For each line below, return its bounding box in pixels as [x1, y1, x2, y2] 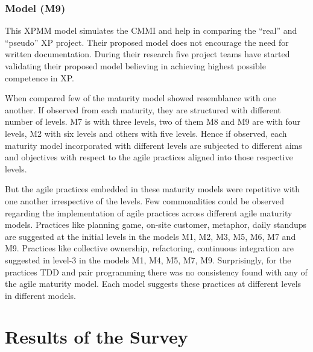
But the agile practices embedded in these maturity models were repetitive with [5, 183, 300, 195]
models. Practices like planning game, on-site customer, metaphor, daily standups [5, 218, 307, 231]
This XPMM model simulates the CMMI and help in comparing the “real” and [5, 24, 297, 37]
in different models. [5, 289, 76, 301]
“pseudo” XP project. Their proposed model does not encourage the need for [5, 36, 289, 48]
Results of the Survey [5, 324, 188, 349]
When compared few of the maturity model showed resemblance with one [5, 92, 276, 104]
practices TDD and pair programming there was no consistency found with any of [5, 265, 308, 278]
